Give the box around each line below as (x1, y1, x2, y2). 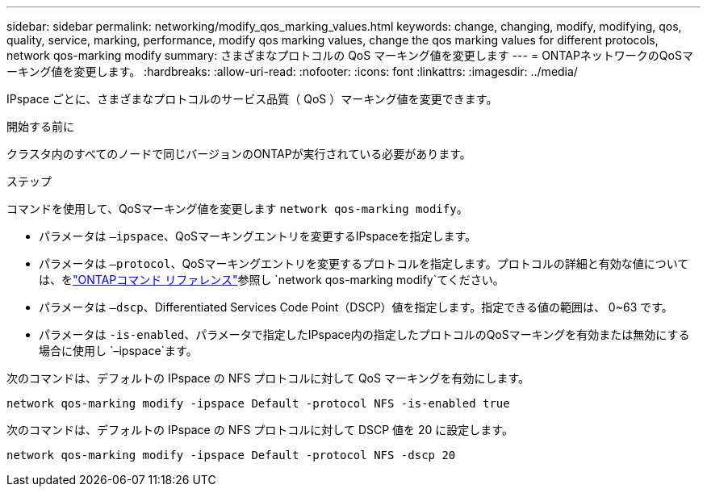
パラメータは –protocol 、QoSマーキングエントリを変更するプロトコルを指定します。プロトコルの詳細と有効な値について (39, 257, 689, 270)
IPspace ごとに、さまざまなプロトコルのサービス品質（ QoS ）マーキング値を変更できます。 (6, 92, 498, 106)
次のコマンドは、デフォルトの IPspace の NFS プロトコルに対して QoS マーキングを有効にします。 (6, 371, 530, 385)
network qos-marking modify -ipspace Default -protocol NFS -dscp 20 (6, 449, 456, 462)
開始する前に (6, 119, 74, 133)
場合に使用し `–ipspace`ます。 (39, 344, 198, 357)
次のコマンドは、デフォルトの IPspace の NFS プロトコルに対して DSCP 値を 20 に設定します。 (6, 423, 513, 437)
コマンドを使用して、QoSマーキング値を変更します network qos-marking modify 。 (6, 202, 468, 215)
